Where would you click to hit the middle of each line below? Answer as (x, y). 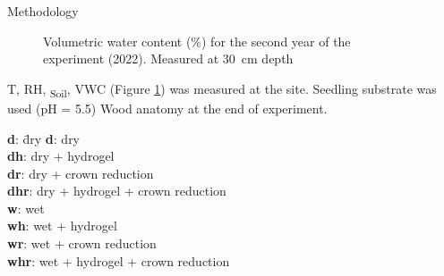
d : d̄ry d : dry (44, 138)
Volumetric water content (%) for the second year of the (197, 41)
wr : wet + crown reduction (82, 243)
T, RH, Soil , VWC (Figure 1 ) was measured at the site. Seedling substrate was (222, 89)
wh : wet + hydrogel (62, 226)
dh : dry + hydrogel (61, 156)
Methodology (43, 11)
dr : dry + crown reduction (81, 173)
